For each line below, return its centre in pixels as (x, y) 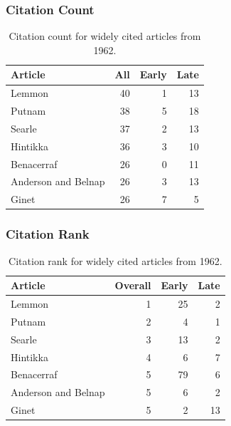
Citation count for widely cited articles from (105, 36)
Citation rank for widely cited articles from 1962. (116, 260)
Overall (133, 285)
